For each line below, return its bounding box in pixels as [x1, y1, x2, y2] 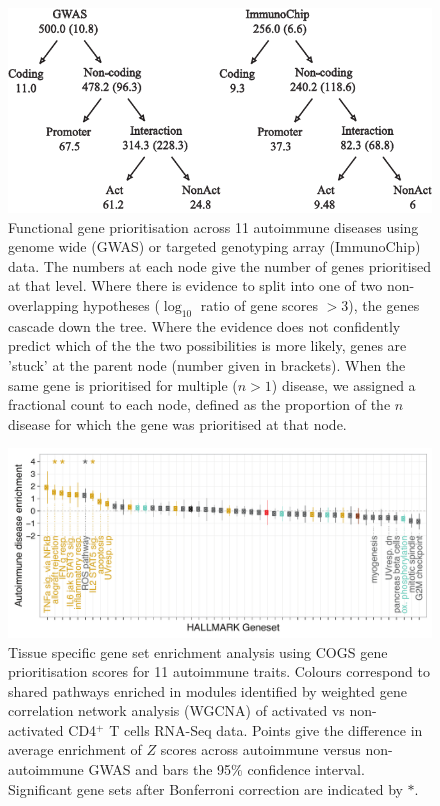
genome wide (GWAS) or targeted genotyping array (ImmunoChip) [8, 236, 421, 257]
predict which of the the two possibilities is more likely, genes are [8, 335, 407, 356]
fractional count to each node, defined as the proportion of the [8, 394, 391, 415]
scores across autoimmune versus [160, 739, 361, 760]
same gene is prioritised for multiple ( [8, 374, 238, 395]
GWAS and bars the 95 [88, 759, 232, 780]
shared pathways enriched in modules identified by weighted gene [8, 680, 407, 701]
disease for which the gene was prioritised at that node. [8, 413, 347, 434]
